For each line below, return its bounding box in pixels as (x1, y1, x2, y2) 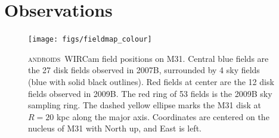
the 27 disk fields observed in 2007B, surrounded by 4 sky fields (28, 64, 260, 76)
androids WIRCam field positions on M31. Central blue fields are (28, 52, 269, 64)
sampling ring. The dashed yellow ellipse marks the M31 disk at (28, 99, 261, 111)
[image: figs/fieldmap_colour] (28, 35, 152, 44)
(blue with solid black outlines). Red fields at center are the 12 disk (28, 75, 274, 87)
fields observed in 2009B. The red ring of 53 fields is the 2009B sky (28, 87, 272, 99)
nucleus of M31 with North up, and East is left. (28, 122, 201, 134)
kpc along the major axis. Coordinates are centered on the (56, 110, 269, 123)
